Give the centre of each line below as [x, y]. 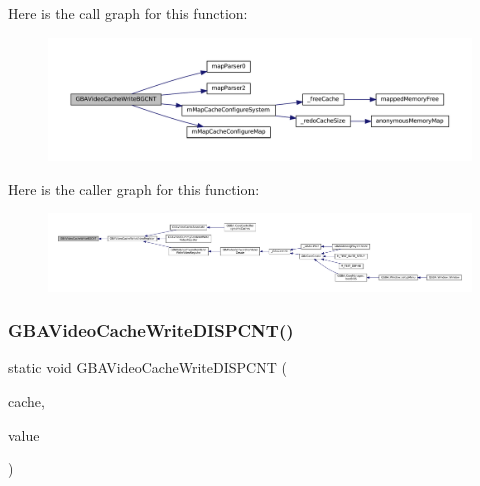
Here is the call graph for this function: [128, 13]
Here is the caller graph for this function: [134, 188]
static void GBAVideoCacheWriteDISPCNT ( [147, 367]
